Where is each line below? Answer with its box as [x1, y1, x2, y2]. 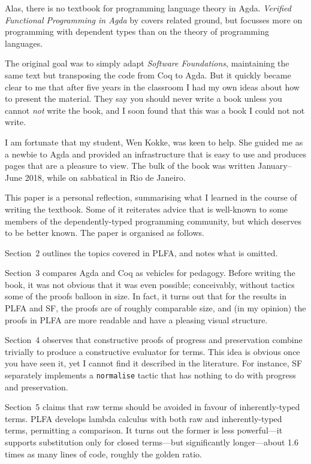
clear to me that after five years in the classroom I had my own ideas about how [5, 80, 300, 93]
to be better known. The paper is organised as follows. [5, 226, 204, 239]
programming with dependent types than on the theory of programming [5, 25, 269, 38]
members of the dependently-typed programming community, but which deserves [5, 214, 302, 227]
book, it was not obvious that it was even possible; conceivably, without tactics [5, 278, 295, 290]
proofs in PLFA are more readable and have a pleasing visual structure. [5, 313, 268, 326]
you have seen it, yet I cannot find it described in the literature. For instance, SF [5, 357, 303, 369]
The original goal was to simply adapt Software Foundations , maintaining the [5, 57, 289, 69]
